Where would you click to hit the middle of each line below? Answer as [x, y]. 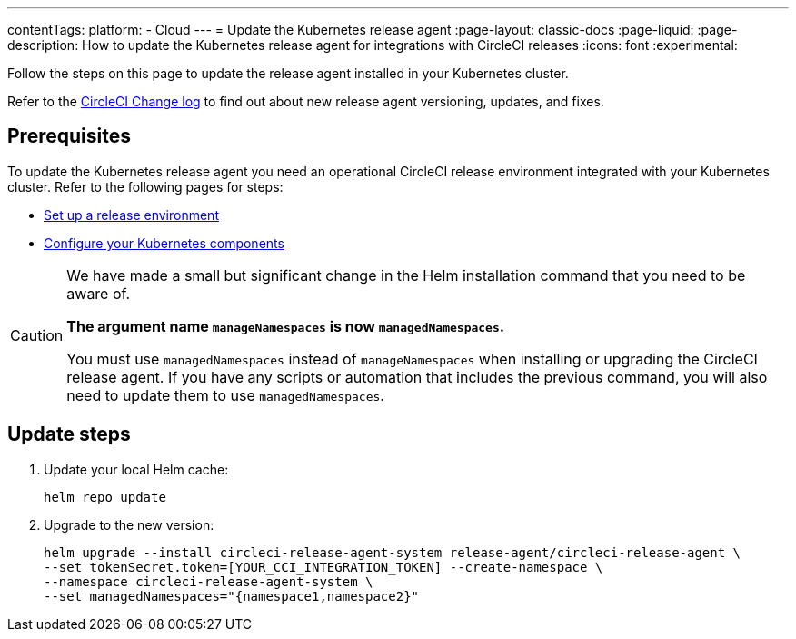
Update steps [69, 434]
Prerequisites [69, 136]
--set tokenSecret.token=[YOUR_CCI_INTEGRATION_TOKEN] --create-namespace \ [323, 567]
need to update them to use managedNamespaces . [225, 395]
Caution [37, 335]
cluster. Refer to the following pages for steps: [145, 186]
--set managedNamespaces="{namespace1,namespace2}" [232, 596]
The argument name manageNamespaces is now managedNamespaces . [286, 326]
